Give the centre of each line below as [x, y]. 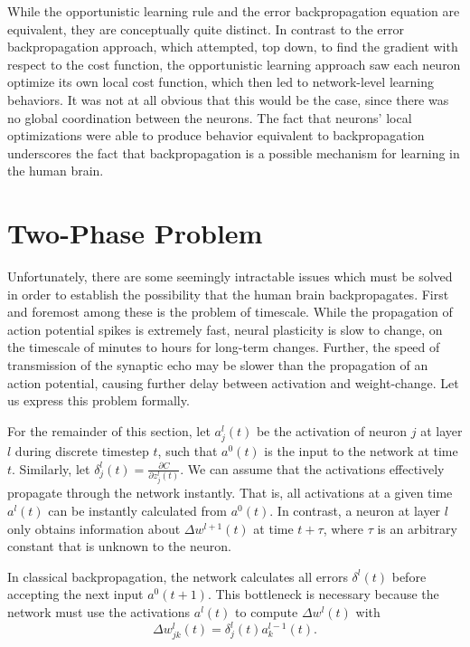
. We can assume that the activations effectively [312, 468]
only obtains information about [94, 528]
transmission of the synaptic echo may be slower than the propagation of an [218, 365]
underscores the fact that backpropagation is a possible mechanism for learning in [234, 152]
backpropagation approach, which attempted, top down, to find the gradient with [233, 47]
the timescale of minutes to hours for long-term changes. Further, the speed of [224, 347]
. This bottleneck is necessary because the [323, 594]
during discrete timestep [82, 450]
